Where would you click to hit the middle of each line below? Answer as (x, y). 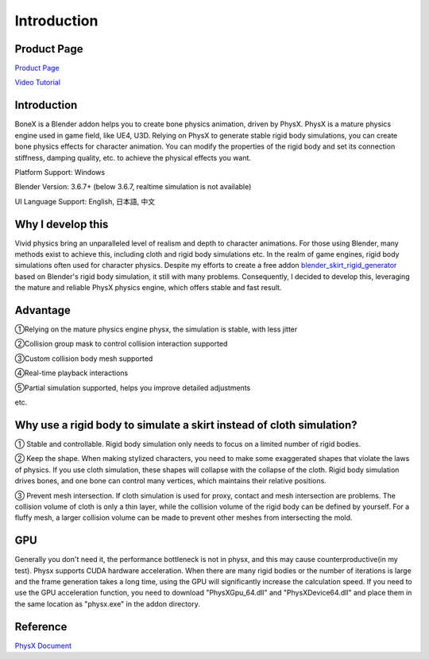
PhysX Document (43, 645)
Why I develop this (62, 224)
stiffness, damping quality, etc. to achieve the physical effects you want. (133, 157)
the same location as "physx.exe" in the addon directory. (107, 603)
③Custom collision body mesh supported (84, 359)
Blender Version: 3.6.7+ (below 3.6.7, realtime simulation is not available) (133, 187)
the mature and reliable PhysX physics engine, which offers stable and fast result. (148, 288)
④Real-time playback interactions (71, 373)
